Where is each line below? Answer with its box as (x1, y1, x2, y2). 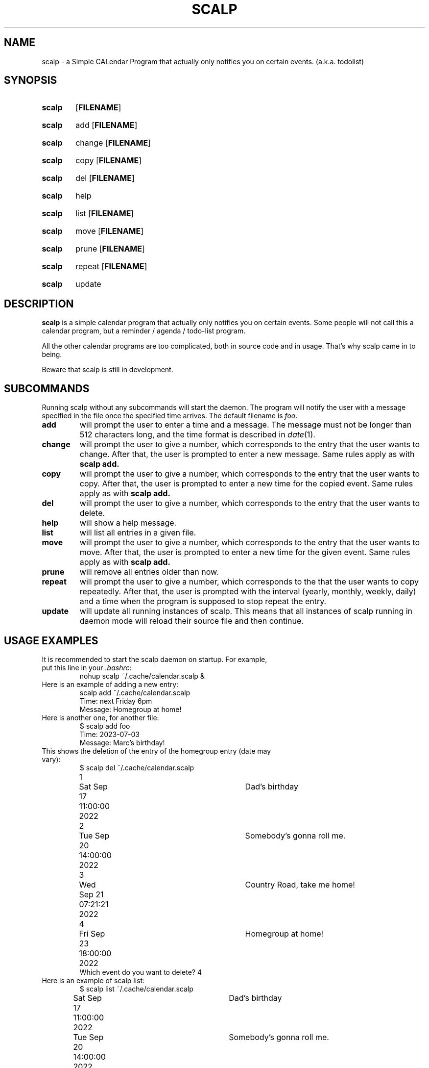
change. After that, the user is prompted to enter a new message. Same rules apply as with (79, 449, 415, 459)
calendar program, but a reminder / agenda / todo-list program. (42, 327, 246, 335)
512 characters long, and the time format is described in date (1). (79, 430, 315, 440)
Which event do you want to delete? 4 (79, 967, 202, 976)
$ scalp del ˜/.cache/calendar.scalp (79, 763, 194, 772)
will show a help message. (79, 518, 177, 528)
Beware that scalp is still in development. (42, 365, 173, 374)
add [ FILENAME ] (75, 120, 138, 130)
